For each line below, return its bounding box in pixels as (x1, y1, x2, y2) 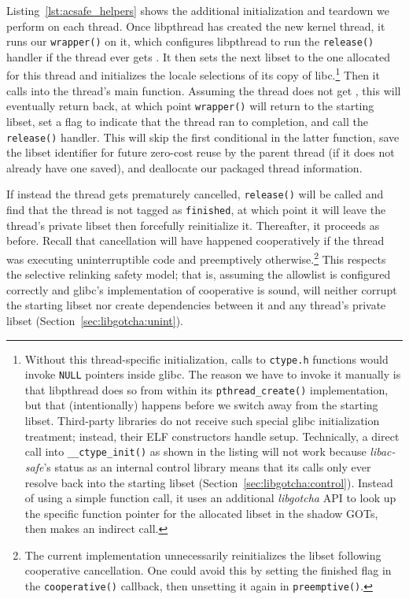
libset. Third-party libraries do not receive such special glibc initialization (24, 412, 380, 429)
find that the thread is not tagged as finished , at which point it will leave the (6, 202, 386, 218)
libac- (370, 443, 396, 460)
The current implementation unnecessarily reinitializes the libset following (24, 546, 381, 563)
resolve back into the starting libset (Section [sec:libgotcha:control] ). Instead (24, 474, 393, 490)
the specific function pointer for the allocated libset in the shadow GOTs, (24, 505, 378, 521)
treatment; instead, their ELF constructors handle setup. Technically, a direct (24, 427, 400, 444)
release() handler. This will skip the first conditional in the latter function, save (6, 128, 400, 145)
